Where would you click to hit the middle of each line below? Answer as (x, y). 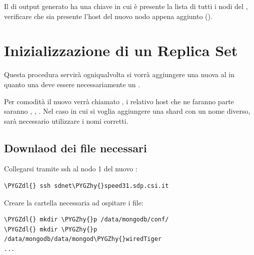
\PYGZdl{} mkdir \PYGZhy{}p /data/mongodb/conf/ (86, 220)
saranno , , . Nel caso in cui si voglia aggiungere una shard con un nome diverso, (127, 111)
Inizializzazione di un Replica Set (121, 50)
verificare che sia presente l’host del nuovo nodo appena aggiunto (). (108, 16)
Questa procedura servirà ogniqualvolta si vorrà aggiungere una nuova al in (119, 74)
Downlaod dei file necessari (75, 148)
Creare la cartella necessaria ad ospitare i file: (74, 202)
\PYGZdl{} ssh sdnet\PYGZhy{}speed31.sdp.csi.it (86, 186)
